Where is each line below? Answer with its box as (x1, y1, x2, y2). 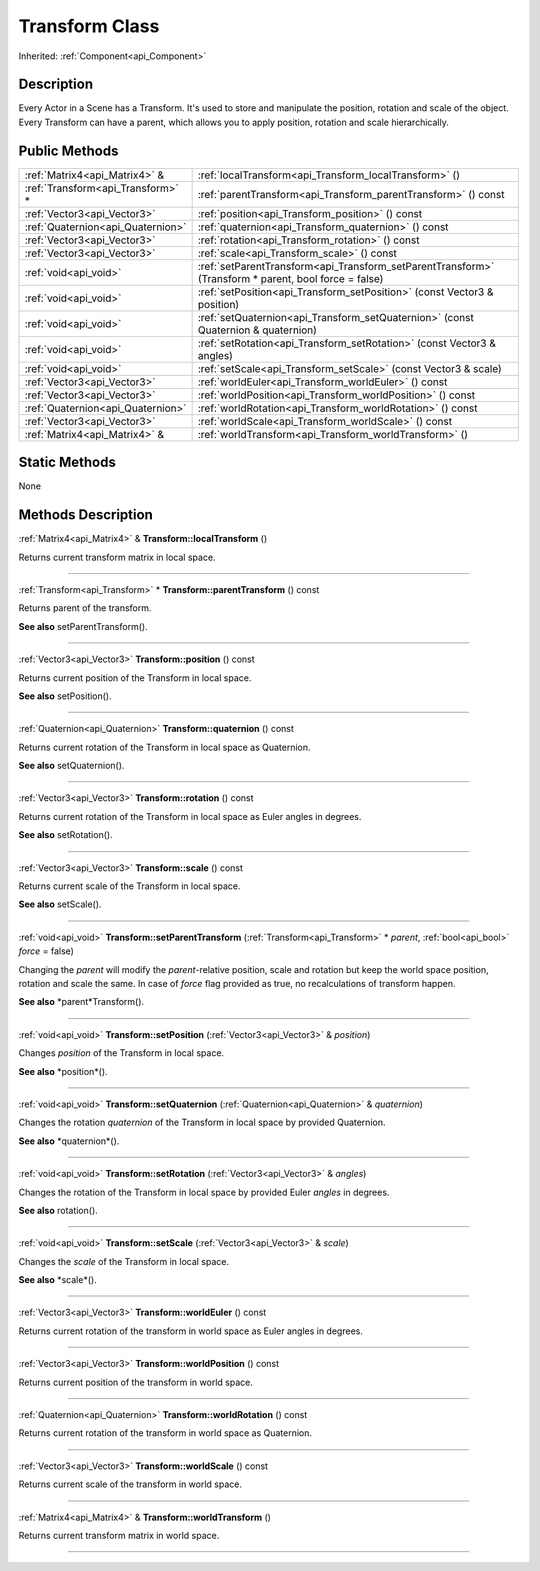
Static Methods (18, 454, 117, 471)
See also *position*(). (18, 1065, 109, 1077)
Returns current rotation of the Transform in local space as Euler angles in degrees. (18, 810, 362, 822)
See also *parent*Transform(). (18, 996, 145, 1008)
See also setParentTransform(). (18, 620, 149, 632)
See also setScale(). (18, 898, 102, 910)
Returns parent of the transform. (18, 602, 152, 614)
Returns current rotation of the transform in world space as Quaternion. (18, 1427, 313, 1439)
